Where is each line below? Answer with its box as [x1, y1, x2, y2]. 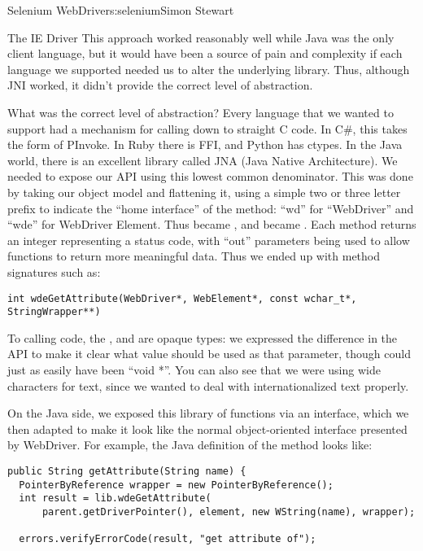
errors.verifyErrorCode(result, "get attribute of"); [19, 533, 316, 545]
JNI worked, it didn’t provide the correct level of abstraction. [7, 77, 313, 94]
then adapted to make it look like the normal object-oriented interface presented [7, 420, 408, 437]
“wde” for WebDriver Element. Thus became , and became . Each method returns [7, 216, 416, 233]
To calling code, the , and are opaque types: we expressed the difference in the [7, 329, 398, 346]
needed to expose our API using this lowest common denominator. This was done [7, 168, 413, 185]
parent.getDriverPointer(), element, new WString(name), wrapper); [41, 505, 416, 518]
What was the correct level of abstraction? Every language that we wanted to [7, 103, 394, 120]
